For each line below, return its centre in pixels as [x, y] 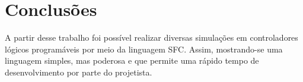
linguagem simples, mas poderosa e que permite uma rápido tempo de [132, 60]
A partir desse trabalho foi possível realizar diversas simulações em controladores [151, 37]
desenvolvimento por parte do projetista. [79, 72]
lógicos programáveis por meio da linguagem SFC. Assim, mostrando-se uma [144, 49]
